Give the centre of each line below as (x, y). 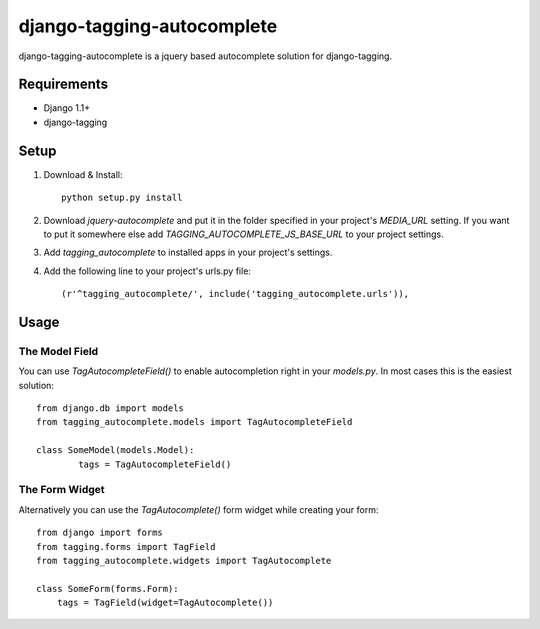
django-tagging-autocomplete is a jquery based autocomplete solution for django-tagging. (205, 56)
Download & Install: (83, 174)
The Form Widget (61, 490)
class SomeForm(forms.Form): (107, 588)
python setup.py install (122, 198)
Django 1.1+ (67, 108)
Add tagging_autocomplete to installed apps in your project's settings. (188, 252)
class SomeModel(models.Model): (115, 450)
